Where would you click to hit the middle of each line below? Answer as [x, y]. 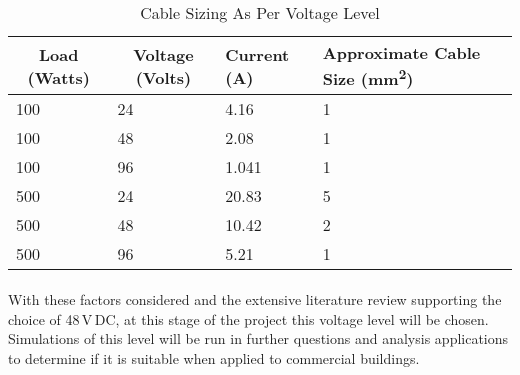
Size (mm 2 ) [368, 77]
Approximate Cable [401, 52]
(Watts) [58, 77]
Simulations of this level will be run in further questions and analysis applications [258, 338]
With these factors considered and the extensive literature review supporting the [255, 298]
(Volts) [163, 77]
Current [257, 54]
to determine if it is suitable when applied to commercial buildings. [214, 357]
